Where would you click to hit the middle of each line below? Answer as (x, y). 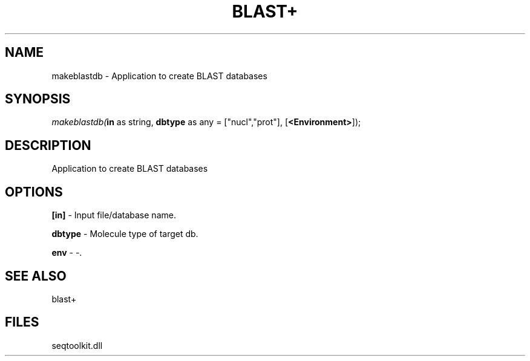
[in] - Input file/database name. (114, 215)
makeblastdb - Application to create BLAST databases (159, 76)
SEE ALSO (36, 276)
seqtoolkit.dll (77, 345)
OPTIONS (34, 192)
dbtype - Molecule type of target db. (125, 234)
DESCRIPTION (48, 145)
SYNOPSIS (38, 99)
